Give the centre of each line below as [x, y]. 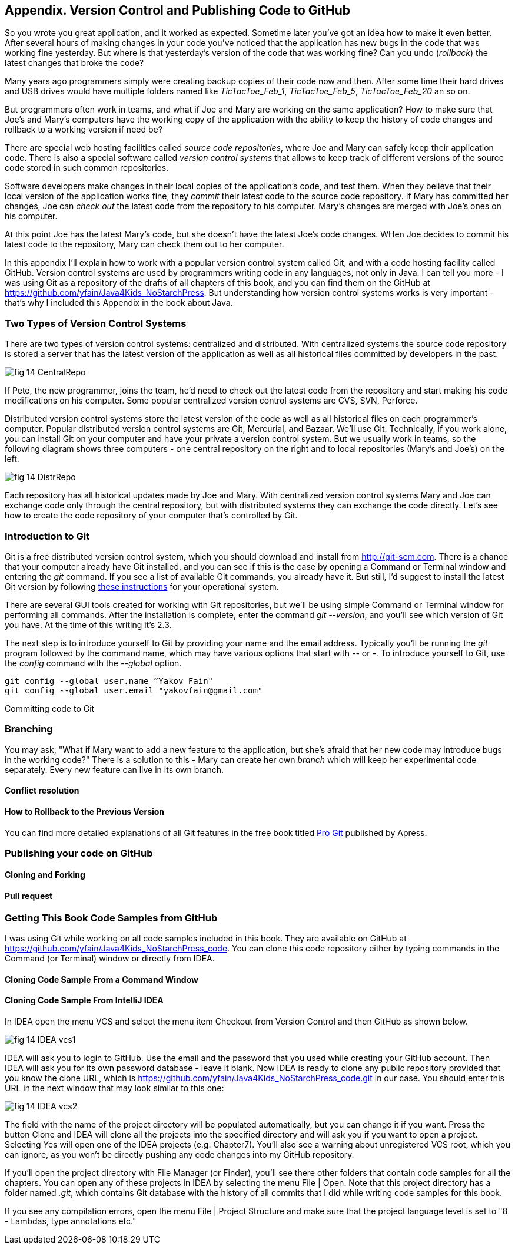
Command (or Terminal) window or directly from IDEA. [110, 959]
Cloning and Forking [45, 875]
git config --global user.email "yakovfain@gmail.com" [134, 690]
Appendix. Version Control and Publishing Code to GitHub [178, 10]
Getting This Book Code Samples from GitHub [111, 918]
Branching [29, 729]
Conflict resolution [42, 791]
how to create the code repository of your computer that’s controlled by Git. [151, 516]
